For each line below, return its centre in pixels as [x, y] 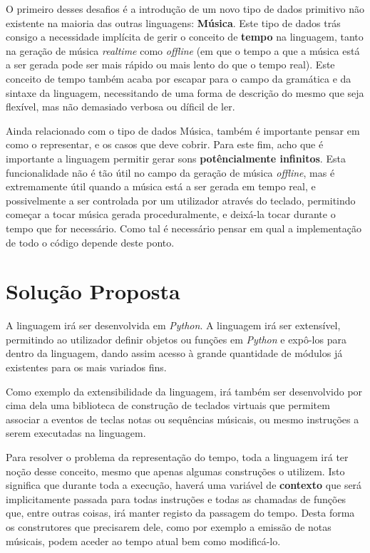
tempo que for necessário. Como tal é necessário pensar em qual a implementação [184, 228]
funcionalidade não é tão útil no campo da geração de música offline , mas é [170, 172]
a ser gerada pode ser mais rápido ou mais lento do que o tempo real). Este [170, 64]
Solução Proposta [93, 291]
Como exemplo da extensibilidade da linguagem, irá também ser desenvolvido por [184, 391]
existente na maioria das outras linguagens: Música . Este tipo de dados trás [173, 22]
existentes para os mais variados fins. [86, 367]
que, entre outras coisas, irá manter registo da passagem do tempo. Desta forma [180, 513]
